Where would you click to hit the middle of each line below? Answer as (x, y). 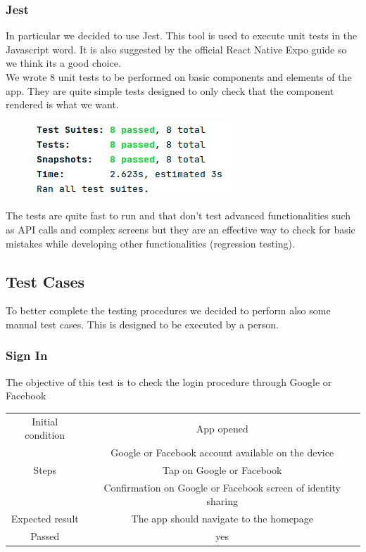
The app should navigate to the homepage (222, 519)
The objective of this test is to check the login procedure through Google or (169, 381)
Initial (45, 421)
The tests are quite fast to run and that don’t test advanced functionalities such (178, 216)
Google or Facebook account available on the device (222, 452)
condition (45, 435)
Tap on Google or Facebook (222, 469)
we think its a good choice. (63, 63)
